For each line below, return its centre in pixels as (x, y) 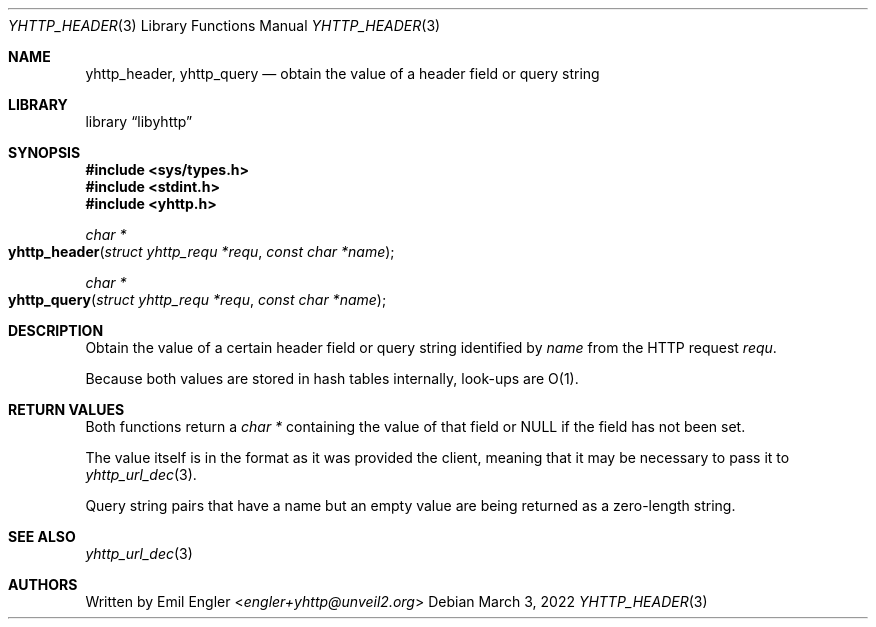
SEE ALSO (42, 536)
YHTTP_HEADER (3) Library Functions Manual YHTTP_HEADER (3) (224, 25)
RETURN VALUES (66, 409)
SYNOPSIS (44, 152)
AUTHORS (43, 584)
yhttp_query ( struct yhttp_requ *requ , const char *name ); (197, 299)
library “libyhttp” (139, 121)
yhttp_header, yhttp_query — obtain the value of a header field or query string (342, 73)
